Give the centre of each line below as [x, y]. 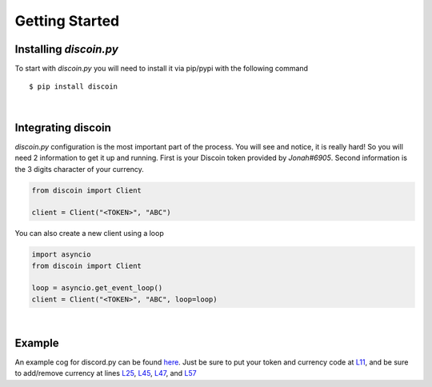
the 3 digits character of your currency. [79, 169]
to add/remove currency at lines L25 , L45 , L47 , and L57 [106, 373]
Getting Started [67, 21]
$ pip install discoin [74, 87]
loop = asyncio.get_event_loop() [97, 288]
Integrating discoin [63, 128]
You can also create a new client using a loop [89, 233]
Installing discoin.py [67, 49]
